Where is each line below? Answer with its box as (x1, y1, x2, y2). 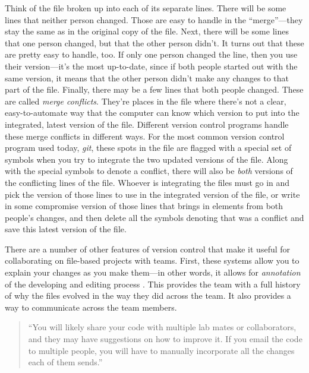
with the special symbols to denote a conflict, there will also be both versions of (5, 165, 293, 177)
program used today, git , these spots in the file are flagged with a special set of (5, 141, 292, 154)
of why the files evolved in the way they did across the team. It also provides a (5, 289, 291, 302)
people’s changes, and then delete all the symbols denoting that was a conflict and (5, 211, 304, 223)
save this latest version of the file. (5, 223, 127, 235)
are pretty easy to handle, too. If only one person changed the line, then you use (5, 48, 298, 61)
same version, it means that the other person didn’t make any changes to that (5, 71, 289, 84)
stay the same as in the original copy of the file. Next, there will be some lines (5, 25, 289, 37)
